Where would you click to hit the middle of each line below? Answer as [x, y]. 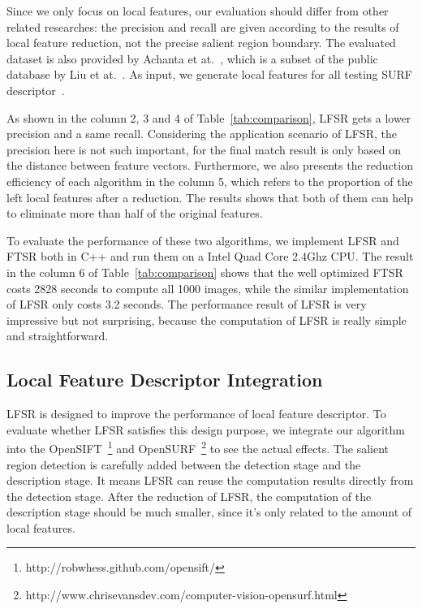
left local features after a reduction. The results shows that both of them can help [210, 197]
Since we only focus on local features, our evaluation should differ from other [198, 11]
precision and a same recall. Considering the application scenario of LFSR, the [202, 134]
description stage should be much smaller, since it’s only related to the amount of [209, 512]
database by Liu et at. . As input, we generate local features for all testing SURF [209, 74]
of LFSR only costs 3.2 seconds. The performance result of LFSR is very [187, 304]
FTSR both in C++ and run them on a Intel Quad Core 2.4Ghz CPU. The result [210, 256]
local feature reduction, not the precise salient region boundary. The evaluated [201, 43]
